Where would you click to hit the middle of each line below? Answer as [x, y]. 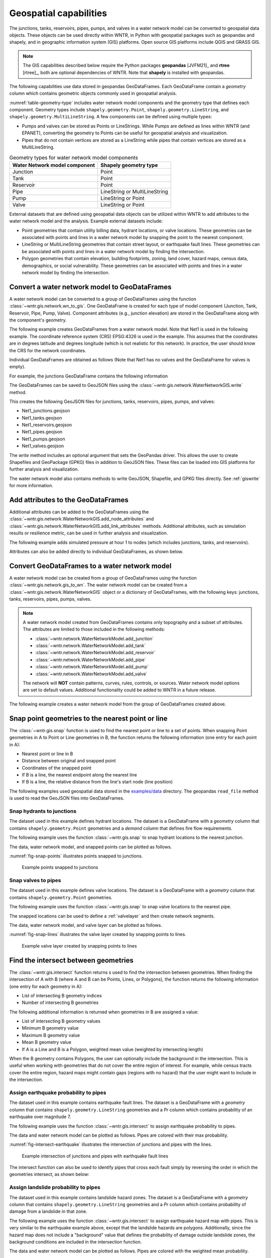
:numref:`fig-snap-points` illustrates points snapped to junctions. [76, 856]
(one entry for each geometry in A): [46, 986]
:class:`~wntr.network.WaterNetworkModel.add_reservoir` [95, 653]
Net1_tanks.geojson [42, 418]
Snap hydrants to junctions [43, 811]
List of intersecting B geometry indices [62, 995]
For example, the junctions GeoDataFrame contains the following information [89, 376]
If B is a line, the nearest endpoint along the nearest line [80, 775]
